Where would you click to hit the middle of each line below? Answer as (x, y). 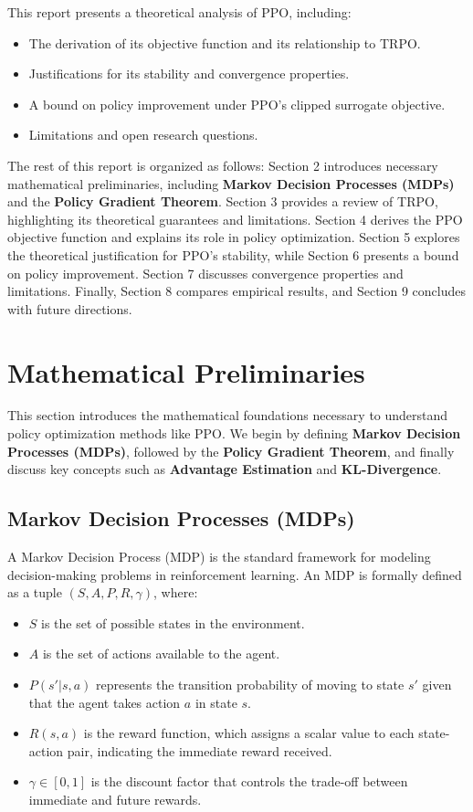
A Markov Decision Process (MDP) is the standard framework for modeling (219, 557)
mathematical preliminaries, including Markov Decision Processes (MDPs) (231, 183)
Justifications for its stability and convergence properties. (189, 74)
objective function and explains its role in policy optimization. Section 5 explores (234, 237)
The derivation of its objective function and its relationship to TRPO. (225, 42)
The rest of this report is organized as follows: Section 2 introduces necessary (223, 165)
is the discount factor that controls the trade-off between (249, 781)
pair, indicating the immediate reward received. (200, 750)
